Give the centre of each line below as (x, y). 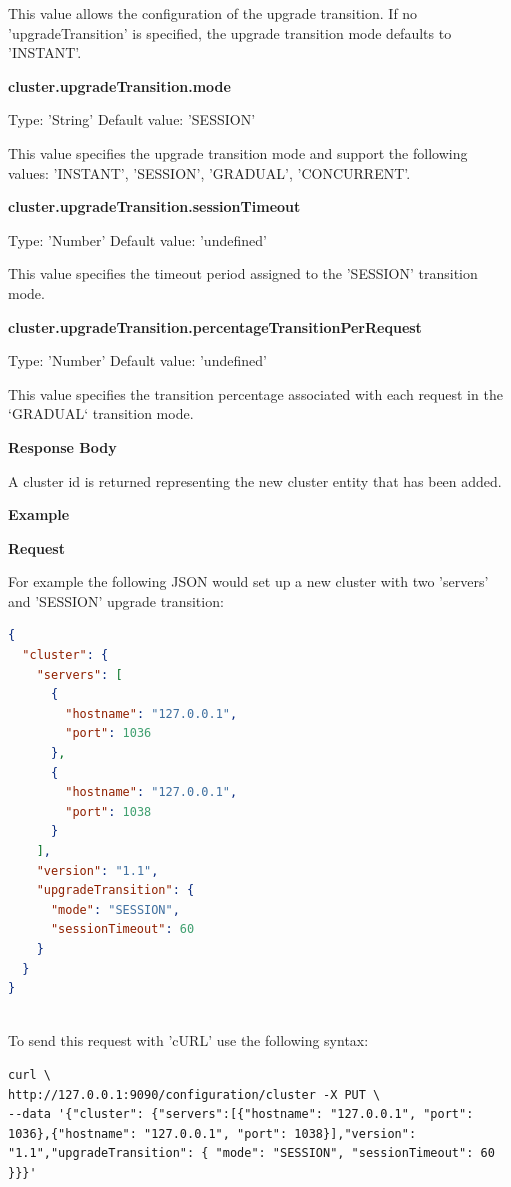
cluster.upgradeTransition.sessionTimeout (154, 206)
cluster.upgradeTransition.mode (119, 85)
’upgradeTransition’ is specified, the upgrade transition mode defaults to (230, 32)
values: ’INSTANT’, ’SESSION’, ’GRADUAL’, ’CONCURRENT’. (209, 172)
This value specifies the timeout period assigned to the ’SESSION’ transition (243, 273)
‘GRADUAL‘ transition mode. (101, 413)
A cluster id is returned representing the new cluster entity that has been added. (255, 480)
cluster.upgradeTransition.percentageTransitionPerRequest (215, 326)
